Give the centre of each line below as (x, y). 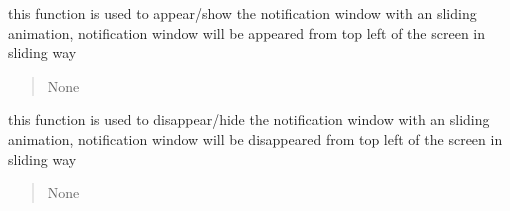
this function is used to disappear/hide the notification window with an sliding (249, 119)
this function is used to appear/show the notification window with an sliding (242, 13)
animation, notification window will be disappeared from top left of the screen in (255, 138)
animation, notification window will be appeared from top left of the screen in (247, 32)
